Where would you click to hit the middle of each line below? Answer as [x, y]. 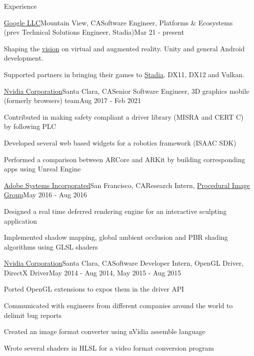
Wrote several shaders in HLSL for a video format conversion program [109, 347]
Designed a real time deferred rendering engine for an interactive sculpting [115, 211]
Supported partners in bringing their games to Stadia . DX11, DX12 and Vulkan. [124, 74]
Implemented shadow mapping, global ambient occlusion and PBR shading [116, 237]
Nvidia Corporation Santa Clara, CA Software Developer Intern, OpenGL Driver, [124, 263]
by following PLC [30, 126]
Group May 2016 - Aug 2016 [46, 195]
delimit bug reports [33, 315]
